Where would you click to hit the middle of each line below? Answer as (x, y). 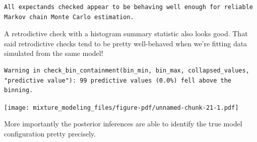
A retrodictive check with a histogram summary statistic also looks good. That (126, 33)
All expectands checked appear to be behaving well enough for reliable (128, 7)
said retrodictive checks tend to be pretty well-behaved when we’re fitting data (126, 43)
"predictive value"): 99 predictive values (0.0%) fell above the (118, 80)
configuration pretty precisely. (50, 133)
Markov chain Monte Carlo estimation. (69, 17)
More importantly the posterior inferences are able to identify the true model (123, 124)
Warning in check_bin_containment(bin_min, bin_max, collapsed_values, (127, 70)
